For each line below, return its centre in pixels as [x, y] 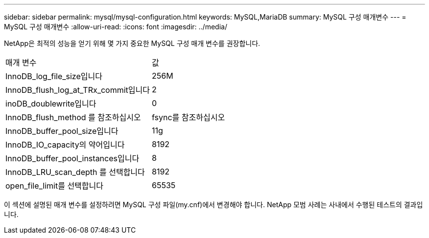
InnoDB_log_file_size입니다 [54, 76]
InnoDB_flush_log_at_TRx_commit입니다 [78, 90]
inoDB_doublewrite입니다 [51, 104]
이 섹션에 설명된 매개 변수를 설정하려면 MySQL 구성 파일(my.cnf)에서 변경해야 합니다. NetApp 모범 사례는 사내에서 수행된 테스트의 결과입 [214, 205]
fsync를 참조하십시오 [189, 117]
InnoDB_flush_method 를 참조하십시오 [73, 117]
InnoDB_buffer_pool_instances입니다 [72, 158]
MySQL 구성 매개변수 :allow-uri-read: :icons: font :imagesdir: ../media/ [116, 27]
